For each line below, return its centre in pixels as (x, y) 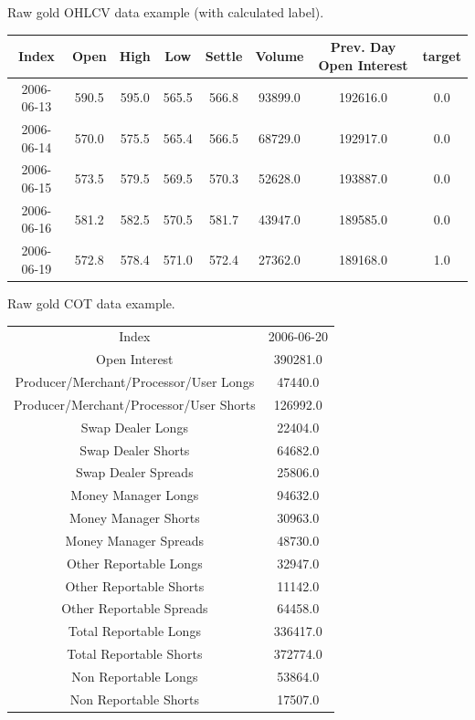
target (442, 55)
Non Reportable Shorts (134, 699)
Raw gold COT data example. (91, 303)
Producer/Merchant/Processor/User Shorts (135, 404)
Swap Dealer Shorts (135, 449)
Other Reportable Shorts (135, 585)
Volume (280, 55)
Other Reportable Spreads (135, 608)
